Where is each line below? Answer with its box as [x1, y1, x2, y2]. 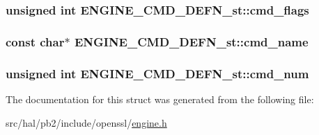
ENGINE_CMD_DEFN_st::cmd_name [74, 33, 309, 50]
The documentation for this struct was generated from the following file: [6, 91, 314, 106]
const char [6, 33, 65, 50]
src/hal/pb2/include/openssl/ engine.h [6, 115, 167, 129]
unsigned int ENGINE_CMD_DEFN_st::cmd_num [6, 64, 309, 82]
